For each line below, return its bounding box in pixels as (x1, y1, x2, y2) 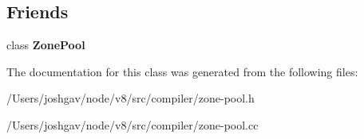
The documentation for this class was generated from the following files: (6, 63, 358, 79)
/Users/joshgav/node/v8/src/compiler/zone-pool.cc (6, 116, 259, 133)
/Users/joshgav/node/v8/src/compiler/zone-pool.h (6, 90, 255, 106)
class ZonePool (6, 37, 85, 53)
